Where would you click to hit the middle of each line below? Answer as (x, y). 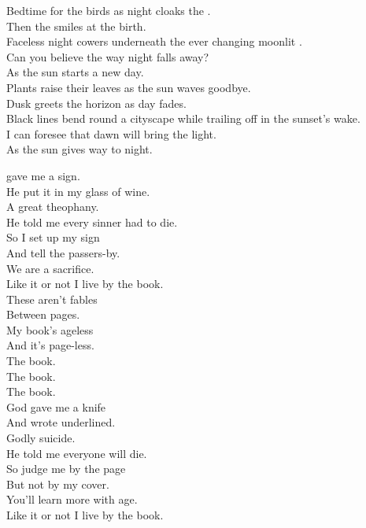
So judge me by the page (66, 469)
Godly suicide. (41, 438)
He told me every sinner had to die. (92, 222)
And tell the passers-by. (63, 252)
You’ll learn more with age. (72, 499)
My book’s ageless (50, 329)
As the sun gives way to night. (79, 149)
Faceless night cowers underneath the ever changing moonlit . (154, 41)
